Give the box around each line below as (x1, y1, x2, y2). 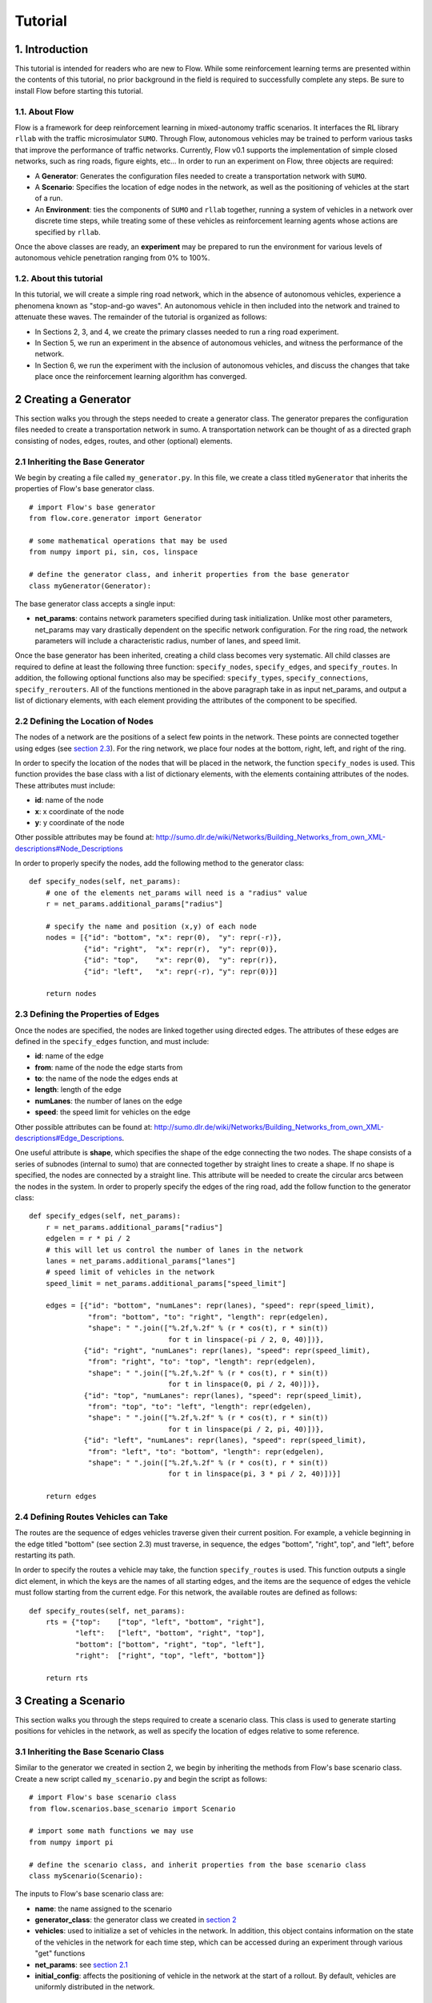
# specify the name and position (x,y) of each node (45, 922, 258, 931)
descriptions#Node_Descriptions (14, 844, 123, 853)
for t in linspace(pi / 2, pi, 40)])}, (168, 1425, 325, 1433)
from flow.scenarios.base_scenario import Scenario (29, 1804, 236, 1813)
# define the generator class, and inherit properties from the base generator (29, 570, 350, 579)
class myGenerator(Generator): (29, 581, 152, 590)
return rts (45, 1673, 89, 1683)
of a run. (34, 193, 63, 204)
